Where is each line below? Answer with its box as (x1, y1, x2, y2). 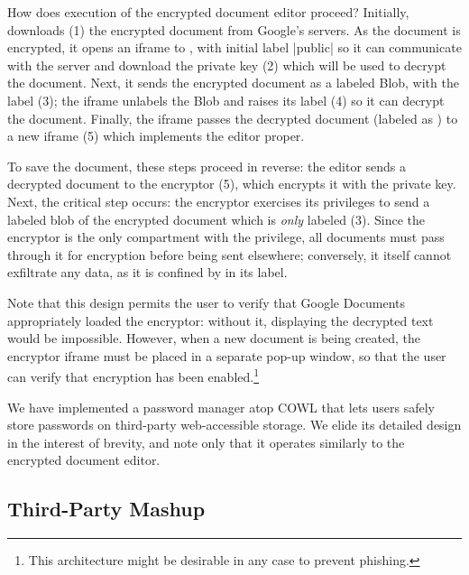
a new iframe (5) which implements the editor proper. (7, 126, 305, 145)
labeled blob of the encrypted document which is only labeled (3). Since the (7, 209, 426, 228)
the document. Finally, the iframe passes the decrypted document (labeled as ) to (7, 108, 458, 127)
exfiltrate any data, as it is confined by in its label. (7, 263, 288, 282)
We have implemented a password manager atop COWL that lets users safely (7, 397, 435, 416)
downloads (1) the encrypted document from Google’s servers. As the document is (7, 20, 461, 39)
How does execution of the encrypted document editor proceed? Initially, (7, 3, 409, 21)
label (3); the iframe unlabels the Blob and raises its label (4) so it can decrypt (7, 90, 445, 109)
